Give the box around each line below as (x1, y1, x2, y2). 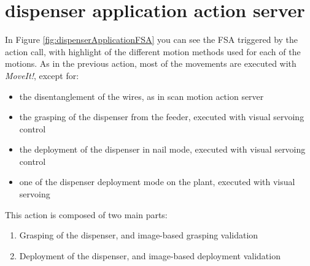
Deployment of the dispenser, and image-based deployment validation (19, 249, 281, 262)
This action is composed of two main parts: (5, 208, 168, 221)
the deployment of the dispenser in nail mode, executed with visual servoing (19, 143, 306, 156)
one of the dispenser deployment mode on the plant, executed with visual (19, 175, 295, 188)
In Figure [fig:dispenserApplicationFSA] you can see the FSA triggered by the (5, 33, 298, 46)
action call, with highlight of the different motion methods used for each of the (5, 45, 301, 58)
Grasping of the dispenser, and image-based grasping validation (19, 229, 258, 241)
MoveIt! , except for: (5, 69, 79, 82)
